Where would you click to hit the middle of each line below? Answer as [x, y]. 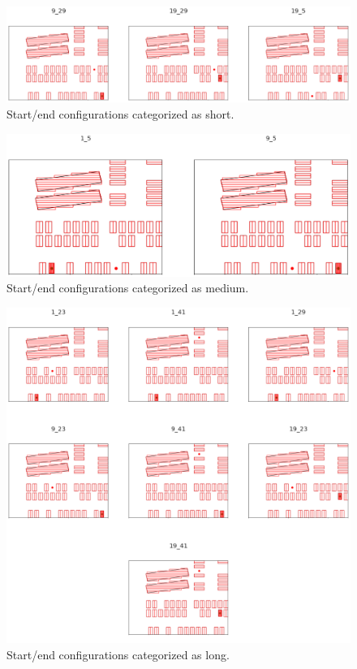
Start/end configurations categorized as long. [118, 654]
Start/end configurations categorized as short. [120, 114]
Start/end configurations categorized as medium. [128, 288]
